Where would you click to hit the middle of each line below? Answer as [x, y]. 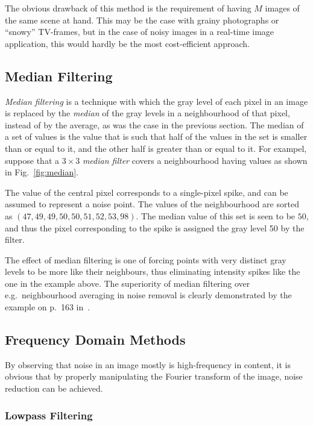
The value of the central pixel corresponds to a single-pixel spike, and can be [147, 192]
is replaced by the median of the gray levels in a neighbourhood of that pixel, [147, 113]
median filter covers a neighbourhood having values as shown [195, 160]
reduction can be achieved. [54, 388]
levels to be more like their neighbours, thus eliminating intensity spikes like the [153, 271]
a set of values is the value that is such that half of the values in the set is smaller [156, 136]
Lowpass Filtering [49, 415]
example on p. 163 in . [48, 307]
